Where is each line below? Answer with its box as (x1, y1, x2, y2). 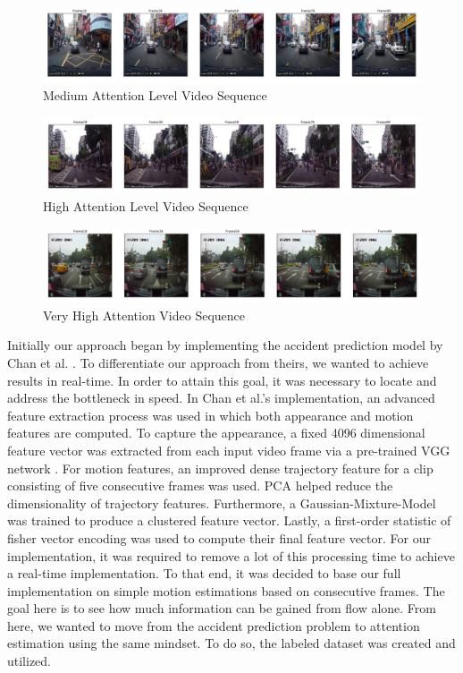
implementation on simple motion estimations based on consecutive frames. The (7, 581, 445, 600)
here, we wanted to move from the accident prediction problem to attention (7, 616, 420, 635)
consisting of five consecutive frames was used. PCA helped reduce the (7, 476, 393, 495)
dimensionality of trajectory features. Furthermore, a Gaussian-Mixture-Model (7, 493, 436, 512)
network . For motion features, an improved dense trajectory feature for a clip (7, 458, 434, 477)
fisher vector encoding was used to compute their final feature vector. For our (7, 528, 431, 547)
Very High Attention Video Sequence (43, 305, 245, 324)
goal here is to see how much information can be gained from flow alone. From (7, 599, 436, 618)
